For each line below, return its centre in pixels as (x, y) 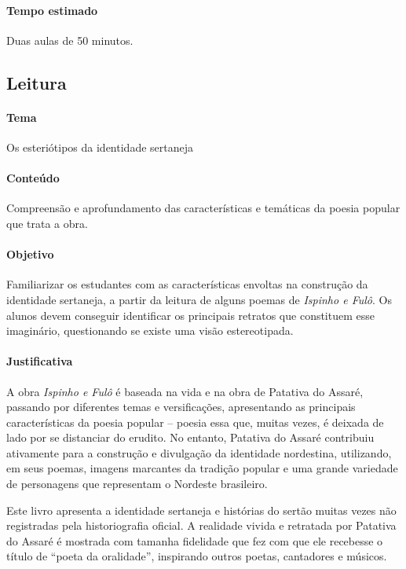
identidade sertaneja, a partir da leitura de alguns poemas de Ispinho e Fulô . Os (199, 299)
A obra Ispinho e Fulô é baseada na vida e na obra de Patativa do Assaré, (185, 391)
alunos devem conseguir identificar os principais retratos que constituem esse (190, 315)
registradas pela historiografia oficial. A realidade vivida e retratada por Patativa (201, 525)
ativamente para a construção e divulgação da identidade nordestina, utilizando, (199, 452)
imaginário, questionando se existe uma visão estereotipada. (150, 330)
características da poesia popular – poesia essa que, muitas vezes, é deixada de (195, 422)
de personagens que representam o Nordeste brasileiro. (137, 484)
